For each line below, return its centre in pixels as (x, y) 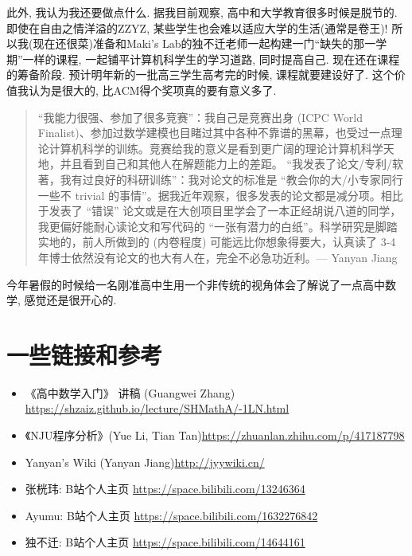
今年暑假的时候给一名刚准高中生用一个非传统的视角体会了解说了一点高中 (196, 284)
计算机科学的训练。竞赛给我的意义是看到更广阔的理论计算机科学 (216, 148)
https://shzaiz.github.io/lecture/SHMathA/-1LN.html (157, 408)
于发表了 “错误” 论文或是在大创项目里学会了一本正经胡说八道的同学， (220, 211)
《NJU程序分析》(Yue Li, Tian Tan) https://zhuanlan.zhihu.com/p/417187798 (215, 435)
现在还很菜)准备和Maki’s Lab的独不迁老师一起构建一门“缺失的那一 (204, 43)
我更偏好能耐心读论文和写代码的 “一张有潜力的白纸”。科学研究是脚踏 (218, 226)
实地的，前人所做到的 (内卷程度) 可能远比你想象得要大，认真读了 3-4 (217, 242)
